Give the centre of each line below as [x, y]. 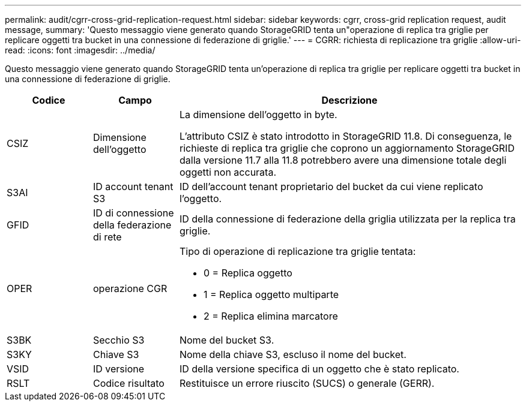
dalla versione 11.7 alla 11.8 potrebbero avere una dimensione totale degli [343, 160]
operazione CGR [130, 288]
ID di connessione [133, 213]
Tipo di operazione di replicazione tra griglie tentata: [298, 251]
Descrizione [349, 100]
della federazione [132, 225]
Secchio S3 [119, 340]
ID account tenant [133, 187]
